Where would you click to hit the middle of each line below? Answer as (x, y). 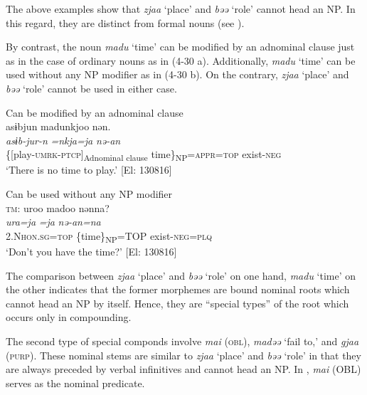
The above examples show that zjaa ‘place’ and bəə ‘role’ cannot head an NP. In (181, 9)
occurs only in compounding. (69, 317)
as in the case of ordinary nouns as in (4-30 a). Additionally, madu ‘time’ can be (181, 60)
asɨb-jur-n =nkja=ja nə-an (63, 140)
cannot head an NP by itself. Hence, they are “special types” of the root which (177, 303)
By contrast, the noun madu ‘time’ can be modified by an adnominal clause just (180, 47)
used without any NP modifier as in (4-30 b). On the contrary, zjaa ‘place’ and (177, 74)
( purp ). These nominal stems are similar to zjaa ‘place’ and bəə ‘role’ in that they (183, 355)
